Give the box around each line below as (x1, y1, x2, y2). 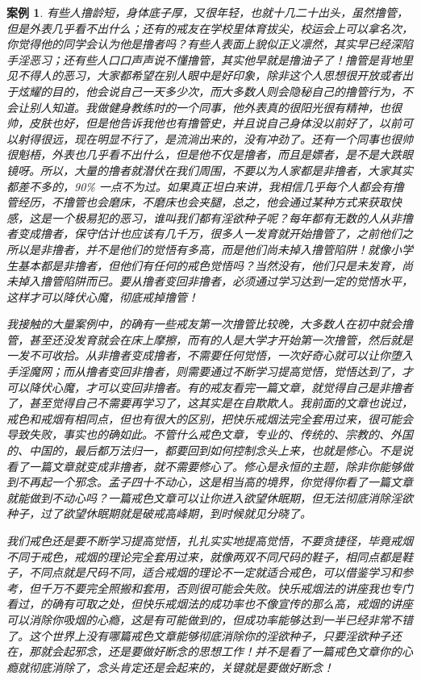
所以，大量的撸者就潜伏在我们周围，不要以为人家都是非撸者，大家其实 (40, 161, 413, 178)
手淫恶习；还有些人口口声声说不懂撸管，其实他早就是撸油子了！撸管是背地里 (6, 51, 413, 68)
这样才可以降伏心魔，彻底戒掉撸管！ (6, 288, 198, 305)
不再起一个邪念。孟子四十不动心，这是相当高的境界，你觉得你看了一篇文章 (17, 473, 413, 490)
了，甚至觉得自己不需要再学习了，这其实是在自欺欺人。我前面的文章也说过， (6, 394, 413, 411)
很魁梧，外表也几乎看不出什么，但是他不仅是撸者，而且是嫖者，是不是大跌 (6, 146, 402, 163)
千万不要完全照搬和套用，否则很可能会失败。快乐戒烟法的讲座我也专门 (40, 579, 413, 596)
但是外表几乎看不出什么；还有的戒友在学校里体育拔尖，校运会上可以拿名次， (6, 19, 413, 36)
